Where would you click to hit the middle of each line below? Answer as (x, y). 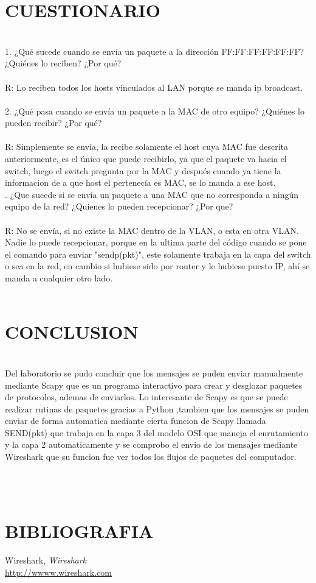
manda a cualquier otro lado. (59, 278)
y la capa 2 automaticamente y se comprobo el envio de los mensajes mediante (151, 444)
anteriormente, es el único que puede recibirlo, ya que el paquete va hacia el (146, 159)
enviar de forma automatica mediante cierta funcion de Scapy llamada (136, 421)
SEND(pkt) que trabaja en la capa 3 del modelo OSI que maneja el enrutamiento (156, 432)
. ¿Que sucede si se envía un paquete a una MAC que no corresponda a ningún (152, 194)
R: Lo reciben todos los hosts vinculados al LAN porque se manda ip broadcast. (154, 87)
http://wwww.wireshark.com (58, 572)
